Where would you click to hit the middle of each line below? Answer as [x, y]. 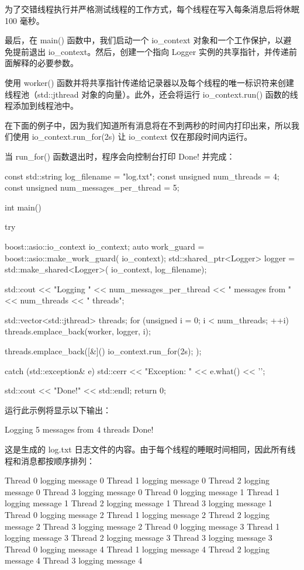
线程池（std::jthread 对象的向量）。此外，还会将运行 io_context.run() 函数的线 [151, 94]
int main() [23, 207]
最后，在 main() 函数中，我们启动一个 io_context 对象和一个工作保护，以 [144, 40]
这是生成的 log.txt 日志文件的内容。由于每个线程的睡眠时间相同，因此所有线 [150, 449]
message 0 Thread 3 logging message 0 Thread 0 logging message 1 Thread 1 [142, 491]
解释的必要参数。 [45, 63]
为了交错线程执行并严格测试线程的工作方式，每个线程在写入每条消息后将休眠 [152, 9]
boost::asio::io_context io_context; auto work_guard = [105, 246]
